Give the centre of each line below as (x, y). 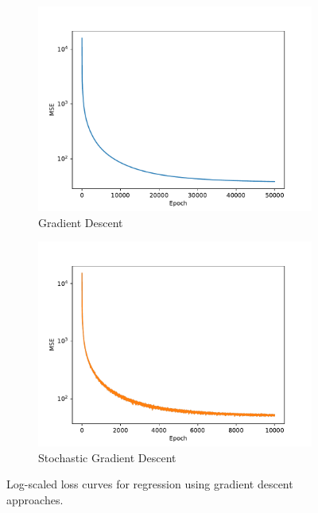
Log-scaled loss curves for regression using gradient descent (150, 484)
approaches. (35, 499)
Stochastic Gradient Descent (107, 457)
